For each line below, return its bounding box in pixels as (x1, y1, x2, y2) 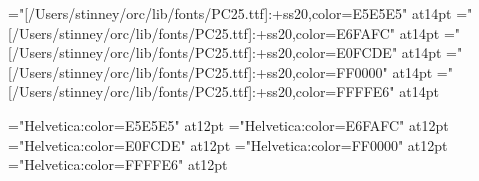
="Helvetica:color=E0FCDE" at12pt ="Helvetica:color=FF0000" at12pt (8, 134, 448, 155)
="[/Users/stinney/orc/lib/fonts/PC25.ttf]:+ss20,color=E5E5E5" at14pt (8, 3, 452, 23)
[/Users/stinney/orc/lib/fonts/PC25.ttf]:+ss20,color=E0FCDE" (8, 42, 398, 63)
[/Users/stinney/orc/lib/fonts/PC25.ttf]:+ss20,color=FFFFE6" (8, 81, 395, 102)
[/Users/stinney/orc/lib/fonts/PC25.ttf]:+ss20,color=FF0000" (8, 61, 388, 82)
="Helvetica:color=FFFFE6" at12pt (8, 154, 228, 175)
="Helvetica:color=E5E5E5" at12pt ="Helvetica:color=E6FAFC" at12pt (8, 114, 449, 135)
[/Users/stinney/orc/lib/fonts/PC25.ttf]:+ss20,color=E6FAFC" (8, 22, 395, 43)
